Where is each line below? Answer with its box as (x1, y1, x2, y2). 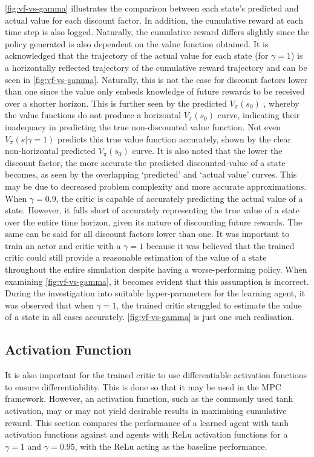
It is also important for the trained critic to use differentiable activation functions (5, 369, 307, 381)
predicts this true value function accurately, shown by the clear (57, 132, 291, 145)
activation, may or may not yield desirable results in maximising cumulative (5, 404, 287, 417)
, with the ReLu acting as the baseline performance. (74, 439, 267, 452)
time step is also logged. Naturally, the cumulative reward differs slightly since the (5, 25, 310, 38)
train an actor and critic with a (5, 239, 121, 252)
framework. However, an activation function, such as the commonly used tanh (5, 392, 293, 405)
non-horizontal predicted (5, 144, 96, 157)
